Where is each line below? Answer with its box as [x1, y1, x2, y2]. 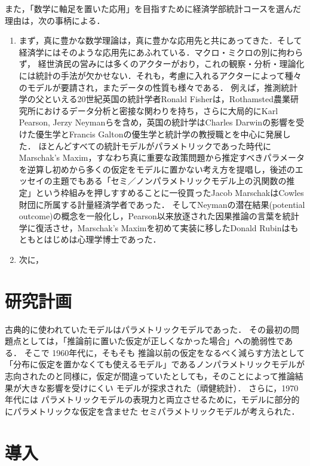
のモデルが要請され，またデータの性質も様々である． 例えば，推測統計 [19, 81, 298, 93]
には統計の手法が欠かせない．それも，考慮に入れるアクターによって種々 [19, 69, 302, 81]
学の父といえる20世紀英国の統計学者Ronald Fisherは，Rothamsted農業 [19, 93, 290, 105]
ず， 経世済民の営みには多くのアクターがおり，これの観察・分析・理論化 [19, 57, 305, 70]
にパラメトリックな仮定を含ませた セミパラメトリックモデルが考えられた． [5, 404, 300, 417]
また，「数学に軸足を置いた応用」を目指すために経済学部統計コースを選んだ [5, 2, 302, 14]
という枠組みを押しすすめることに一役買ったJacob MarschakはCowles [35, 186, 304, 198]
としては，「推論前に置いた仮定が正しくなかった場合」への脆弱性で [21, 335, 285, 347]
